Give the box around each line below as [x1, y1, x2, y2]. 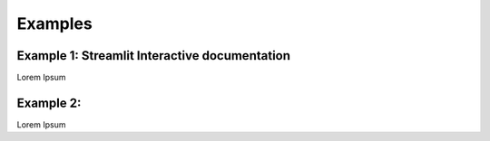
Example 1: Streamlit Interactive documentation [16, 48, 290, 63]
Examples [16, 14, 93, 33]
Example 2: [16, 95, 82, 110]
